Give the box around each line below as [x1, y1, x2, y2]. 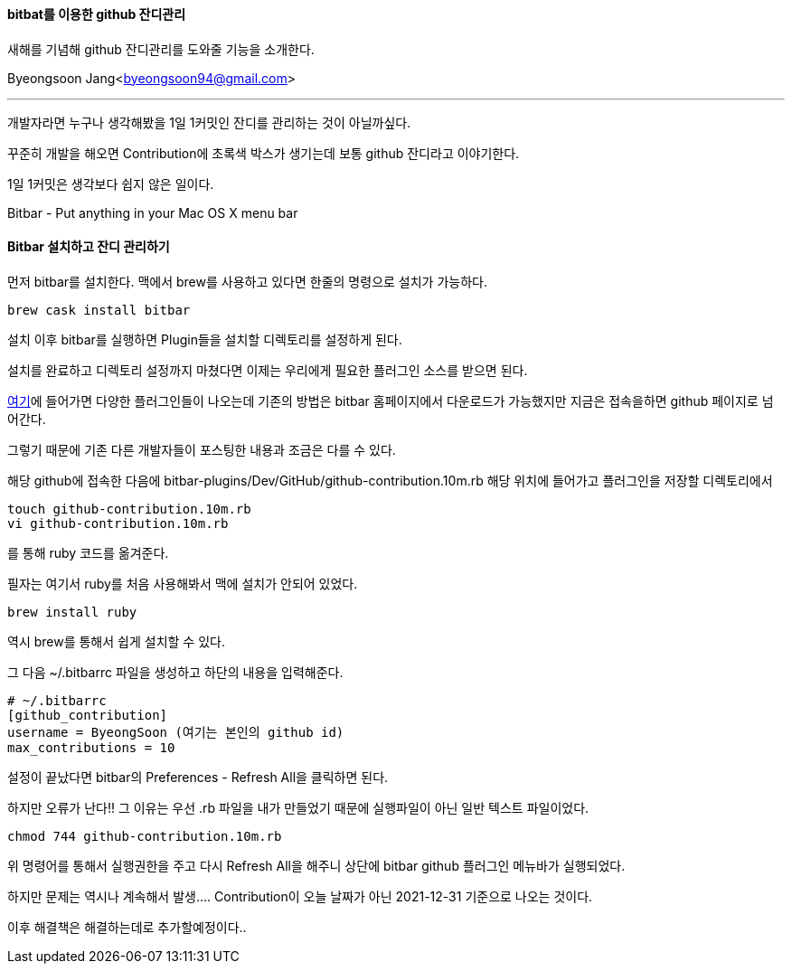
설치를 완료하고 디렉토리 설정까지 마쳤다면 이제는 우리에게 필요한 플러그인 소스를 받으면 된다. [7, 362, 528, 378]
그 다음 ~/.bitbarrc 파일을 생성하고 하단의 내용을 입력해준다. [7, 664, 344, 680]
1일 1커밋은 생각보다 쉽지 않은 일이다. [7, 175, 214, 192]
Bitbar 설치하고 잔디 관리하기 [7, 239, 170, 255]
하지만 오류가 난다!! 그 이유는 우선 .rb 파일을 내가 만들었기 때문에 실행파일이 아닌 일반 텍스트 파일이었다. [7, 799, 589, 815]
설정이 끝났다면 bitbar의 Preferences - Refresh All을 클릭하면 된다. [7, 768, 389, 785]
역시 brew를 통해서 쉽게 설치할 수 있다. [7, 633, 225, 649]
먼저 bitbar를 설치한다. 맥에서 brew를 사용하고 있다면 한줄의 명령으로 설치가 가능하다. [7, 273, 487, 289]
